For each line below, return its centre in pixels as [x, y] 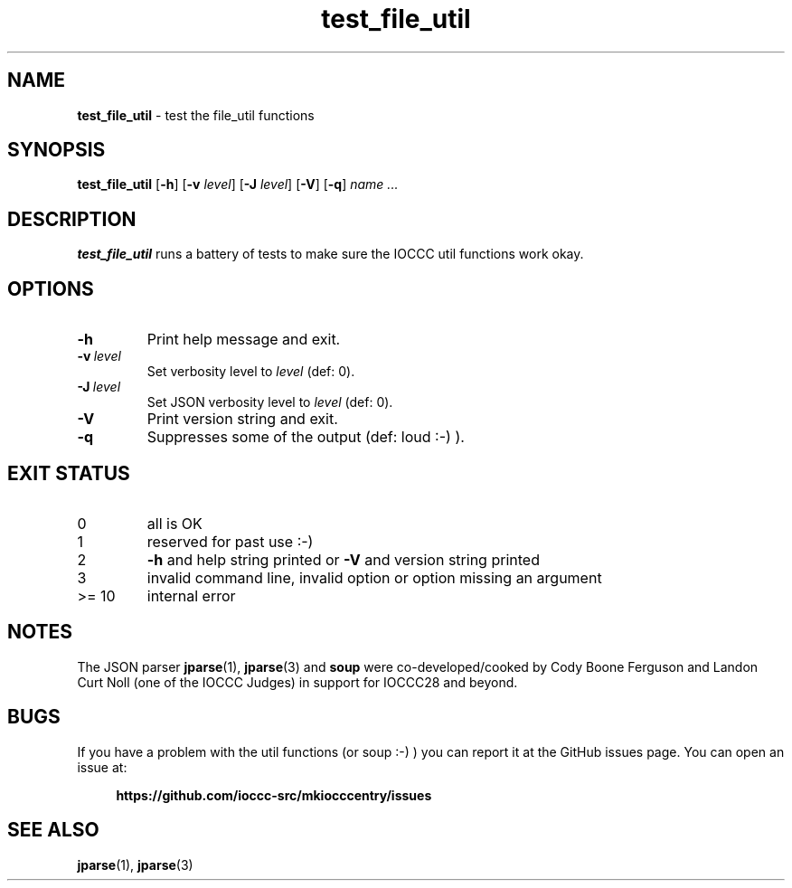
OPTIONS [51, 288]
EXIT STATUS [69, 473]
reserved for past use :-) [230, 541]
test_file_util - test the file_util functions [196, 115]
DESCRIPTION [72, 219]
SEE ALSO [53, 830]
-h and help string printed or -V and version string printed [343, 559]
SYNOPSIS [57, 150]
